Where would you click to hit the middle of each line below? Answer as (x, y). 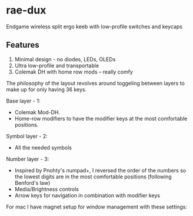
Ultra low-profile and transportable (57, 65)
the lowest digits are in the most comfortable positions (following (93, 177)
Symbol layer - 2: (27, 136)
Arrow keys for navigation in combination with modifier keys (87, 195)
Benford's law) (32, 182)
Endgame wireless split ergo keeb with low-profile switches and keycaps (94, 26)
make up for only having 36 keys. (46, 89)
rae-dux (26, 10)
